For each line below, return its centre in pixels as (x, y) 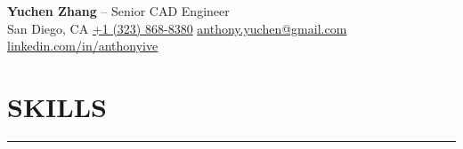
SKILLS (57, 106)
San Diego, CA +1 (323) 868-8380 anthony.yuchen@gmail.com (177, 28)
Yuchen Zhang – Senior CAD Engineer (118, 11)
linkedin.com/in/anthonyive (83, 46)
